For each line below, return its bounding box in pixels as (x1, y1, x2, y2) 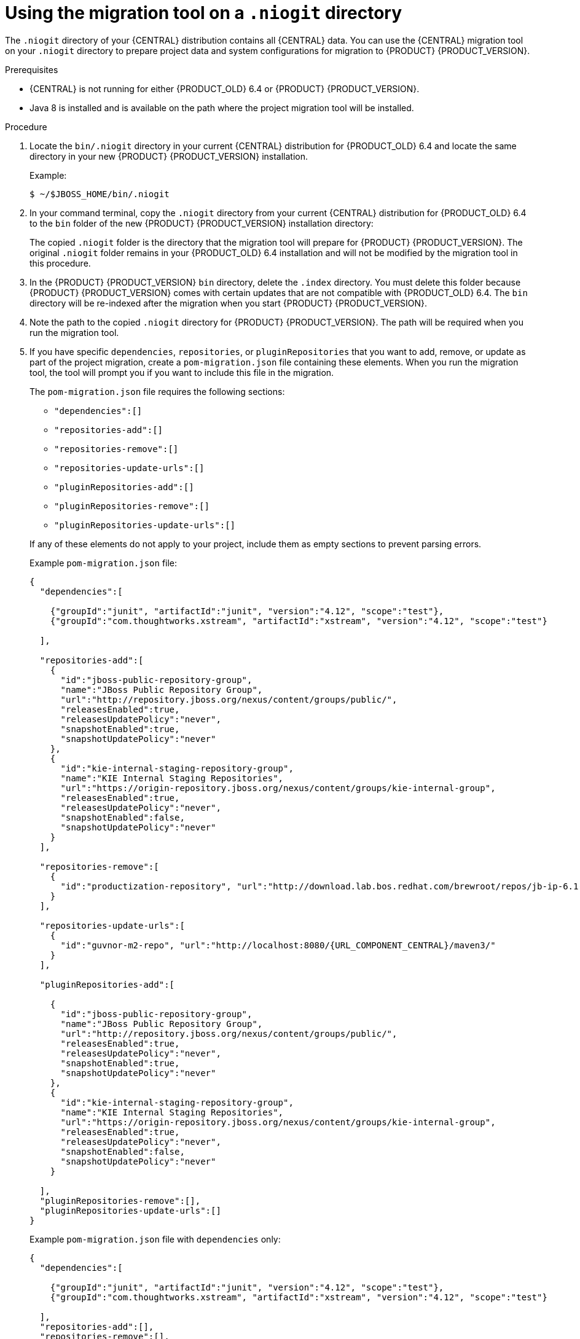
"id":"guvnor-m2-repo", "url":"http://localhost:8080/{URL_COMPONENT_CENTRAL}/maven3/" (60, 940, 496, 950)
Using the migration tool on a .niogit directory (5, 2, 402, 23)
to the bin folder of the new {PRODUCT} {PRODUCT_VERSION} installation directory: (29, 217, 374, 228)
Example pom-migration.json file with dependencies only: (29, 1233, 281, 1244)
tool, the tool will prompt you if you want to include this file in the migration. (29, 367, 334, 378)
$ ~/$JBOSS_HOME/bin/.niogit (29, 189, 170, 199)
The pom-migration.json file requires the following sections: (29, 386, 285, 397)
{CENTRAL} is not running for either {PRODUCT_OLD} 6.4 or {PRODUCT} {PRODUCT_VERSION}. (29, 83, 420, 94)
